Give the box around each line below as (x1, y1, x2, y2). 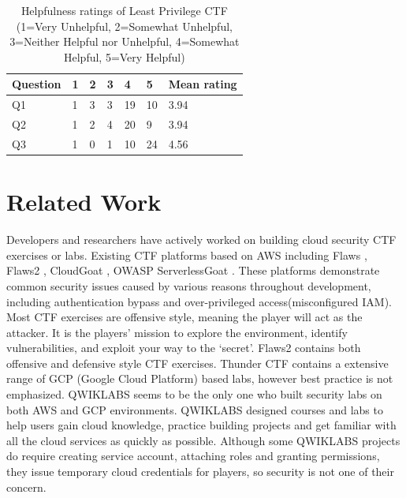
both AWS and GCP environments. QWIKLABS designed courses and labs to (6, 401, 383, 417)
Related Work (6, 185, 162, 218)
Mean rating (168, 76, 237, 92)
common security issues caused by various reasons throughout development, (6, 277, 371, 294)
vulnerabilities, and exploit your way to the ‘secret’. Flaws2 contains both (6, 339, 361, 356)
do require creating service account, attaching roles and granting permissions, (6, 447, 380, 464)
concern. (6, 478, 47, 495)
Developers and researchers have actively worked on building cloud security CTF (6, 231, 397, 248)
